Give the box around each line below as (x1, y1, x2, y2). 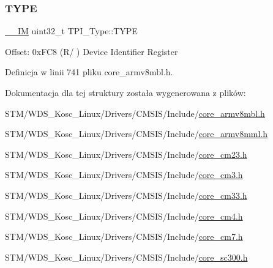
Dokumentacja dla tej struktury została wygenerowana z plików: (5, 86, 246, 99)
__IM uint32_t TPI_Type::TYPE (5, 24, 138, 37)
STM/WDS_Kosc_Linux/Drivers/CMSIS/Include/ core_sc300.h (5, 250, 248, 263)
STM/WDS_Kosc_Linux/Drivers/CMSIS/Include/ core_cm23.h (5, 147, 247, 160)
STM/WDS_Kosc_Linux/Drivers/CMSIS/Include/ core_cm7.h (5, 230, 243, 243)
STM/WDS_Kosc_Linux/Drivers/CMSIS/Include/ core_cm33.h (5, 188, 247, 201)
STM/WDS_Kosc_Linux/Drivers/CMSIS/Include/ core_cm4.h (5, 209, 243, 222)
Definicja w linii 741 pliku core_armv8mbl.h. (5, 65, 173, 78)
